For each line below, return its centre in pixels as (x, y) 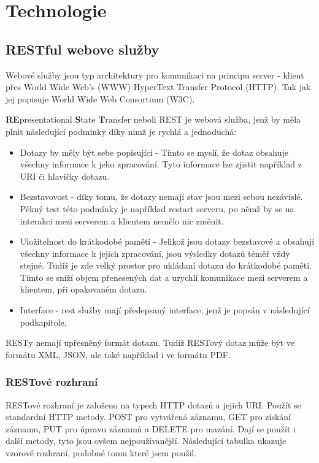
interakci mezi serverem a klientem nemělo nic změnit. (122, 220)
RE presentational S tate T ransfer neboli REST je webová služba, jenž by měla (153, 119)
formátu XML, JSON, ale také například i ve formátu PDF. (118, 354)
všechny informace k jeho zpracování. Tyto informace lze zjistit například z (161, 164)
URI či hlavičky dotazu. (65, 176)
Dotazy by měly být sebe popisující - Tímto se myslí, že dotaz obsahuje (154, 152)
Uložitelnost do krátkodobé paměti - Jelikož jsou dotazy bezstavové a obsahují (167, 241)
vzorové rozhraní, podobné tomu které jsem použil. (101, 453)
